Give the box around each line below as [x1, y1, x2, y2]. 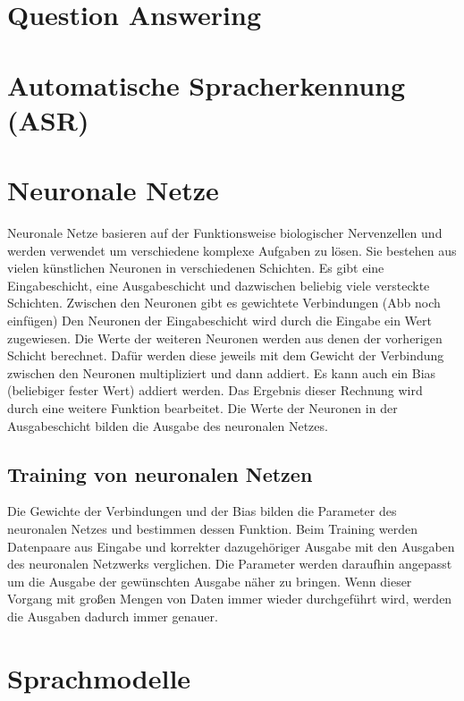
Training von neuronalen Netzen [7, 460, 313, 487]
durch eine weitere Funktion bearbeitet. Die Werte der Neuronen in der [7, 399, 398, 417]
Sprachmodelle [7, 659, 191, 696]
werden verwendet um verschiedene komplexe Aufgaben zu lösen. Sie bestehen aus [7, 241, 457, 259]
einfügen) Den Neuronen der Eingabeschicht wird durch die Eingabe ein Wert [7, 311, 432, 330]
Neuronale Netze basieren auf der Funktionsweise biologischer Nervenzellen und [7, 224, 443, 242]
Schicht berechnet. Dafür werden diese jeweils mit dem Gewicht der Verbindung [7, 346, 444, 365]
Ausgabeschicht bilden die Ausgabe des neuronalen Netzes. [7, 416, 328, 435]
